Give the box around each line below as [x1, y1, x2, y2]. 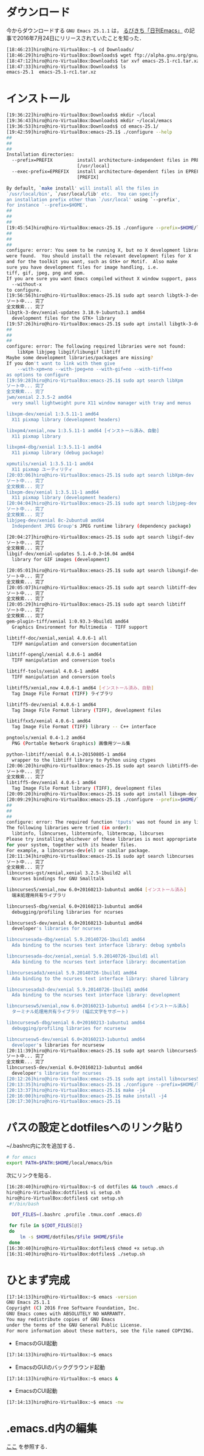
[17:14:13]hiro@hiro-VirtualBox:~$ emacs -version [6, 1294, 137, 1300]
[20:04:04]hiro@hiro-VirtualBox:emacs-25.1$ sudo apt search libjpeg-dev [6, 500, 197, 506]
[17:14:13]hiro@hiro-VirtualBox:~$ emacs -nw [6, 1399, 123, 1406]
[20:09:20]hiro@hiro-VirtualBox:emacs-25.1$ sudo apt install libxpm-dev [6, 791, 197, 797]
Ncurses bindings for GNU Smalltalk [12, 876, 104, 882]
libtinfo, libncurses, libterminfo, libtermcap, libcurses [12, 830, 165, 837]
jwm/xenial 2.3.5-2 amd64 [6, 395, 72, 401]
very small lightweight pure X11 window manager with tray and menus [12, 400, 191, 406]
